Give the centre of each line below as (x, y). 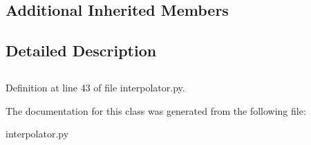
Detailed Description (81, 51)
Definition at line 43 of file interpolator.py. (95, 87)
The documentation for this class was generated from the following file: (156, 110)
